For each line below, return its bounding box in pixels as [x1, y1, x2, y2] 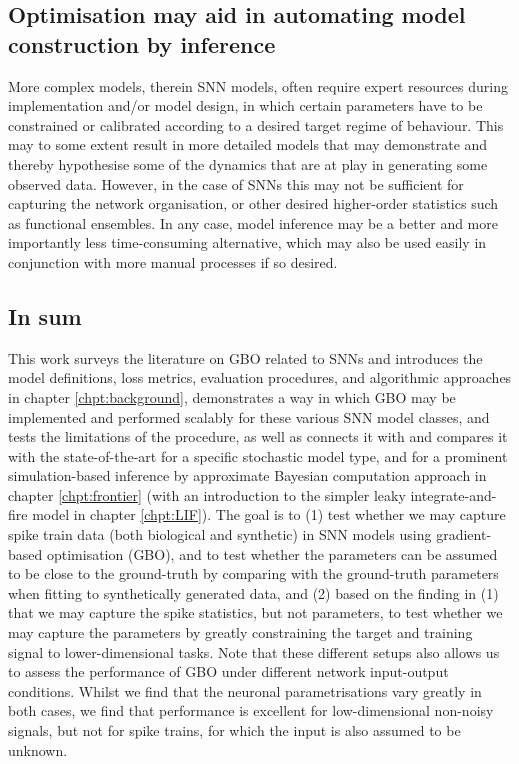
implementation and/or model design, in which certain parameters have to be [8, 95, 483, 116]
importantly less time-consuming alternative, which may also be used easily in [8, 232, 487, 253]
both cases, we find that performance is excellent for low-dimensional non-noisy [8, 700, 494, 721]
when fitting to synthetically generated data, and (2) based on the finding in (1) [8, 582, 499, 603]
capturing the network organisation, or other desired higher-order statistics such [8, 193, 499, 214]
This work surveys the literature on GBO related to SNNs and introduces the [8, 347, 483, 368]
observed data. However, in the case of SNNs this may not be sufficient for [8, 173, 464, 194]
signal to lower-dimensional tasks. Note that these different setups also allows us [8, 641, 500, 662]
